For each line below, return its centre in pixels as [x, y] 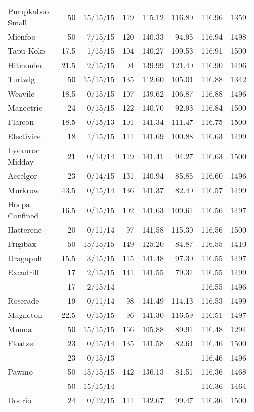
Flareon [21, 122]
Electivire [24, 136]
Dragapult [25, 258]
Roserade [23, 301]
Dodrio [20, 400]
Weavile [21, 93]
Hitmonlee [25, 65]
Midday [21, 161]
